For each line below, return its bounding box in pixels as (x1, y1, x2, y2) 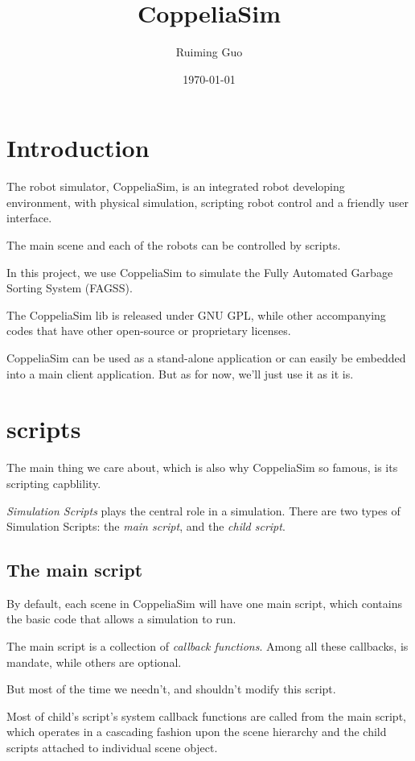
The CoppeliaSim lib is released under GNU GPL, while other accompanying (6, 306, 386, 323)
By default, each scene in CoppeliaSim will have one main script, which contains (6, 594, 402, 611)
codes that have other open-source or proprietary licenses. (6, 322, 291, 339)
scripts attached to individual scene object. (6, 739, 218, 756)
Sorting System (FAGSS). (6, 279, 133, 296)
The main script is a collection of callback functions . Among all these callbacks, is (6, 638, 409, 655)
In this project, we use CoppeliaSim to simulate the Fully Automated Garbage (6, 263, 393, 280)
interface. (6, 209, 52, 226)
